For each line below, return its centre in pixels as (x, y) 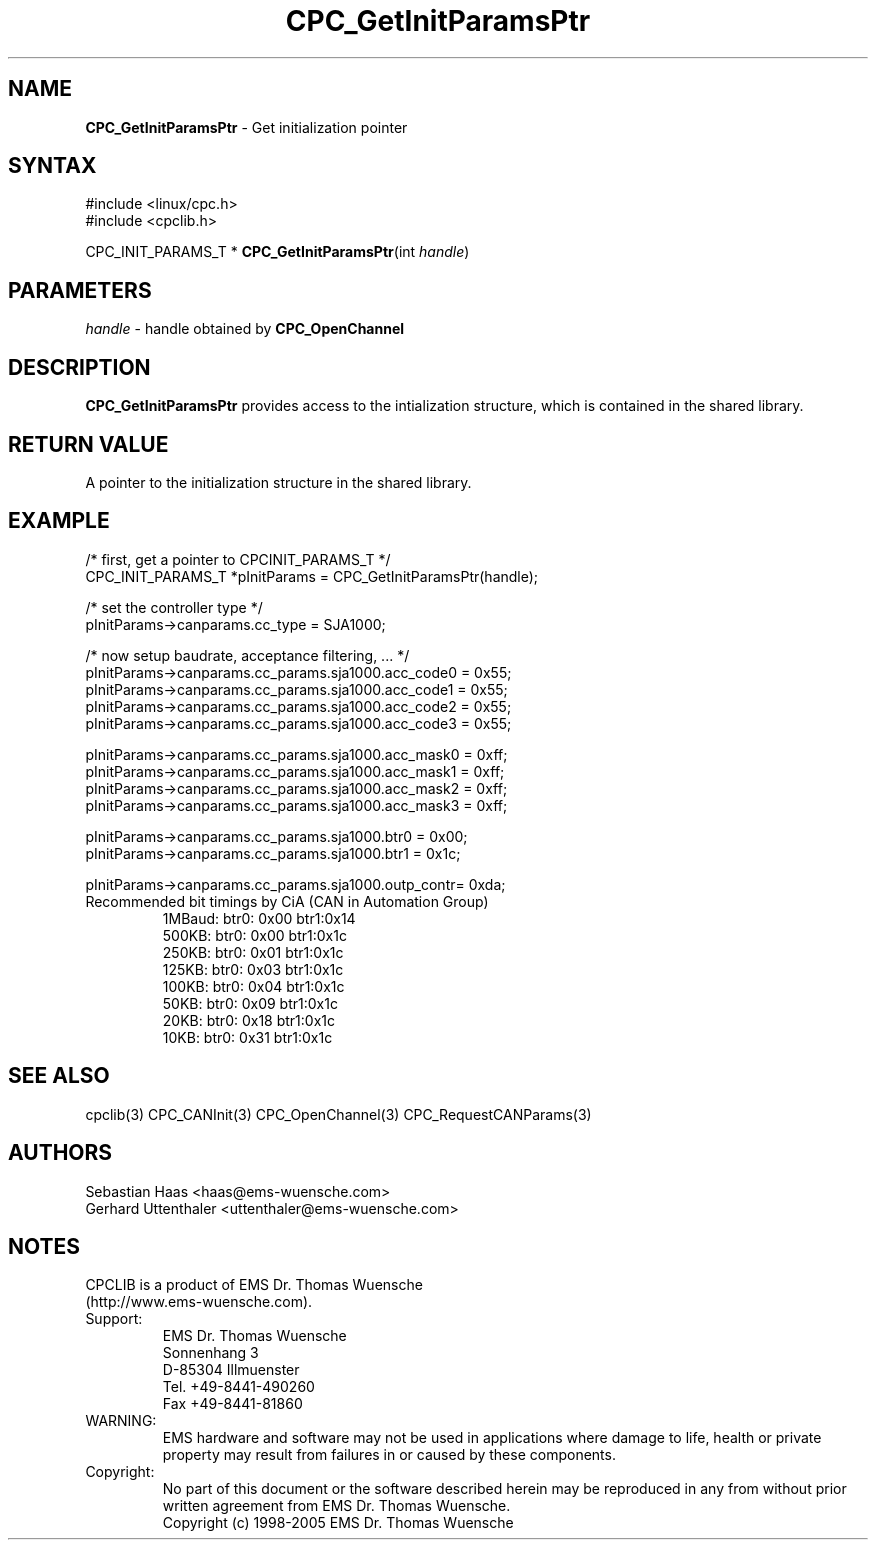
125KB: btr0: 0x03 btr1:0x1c (253, 969)
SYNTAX (52, 166)
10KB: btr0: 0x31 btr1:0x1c (247, 1037)
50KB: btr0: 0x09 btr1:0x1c (250, 1003)
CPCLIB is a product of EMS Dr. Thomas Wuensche (254, 1285)
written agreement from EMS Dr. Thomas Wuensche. (336, 1506)
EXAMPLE (59, 521)
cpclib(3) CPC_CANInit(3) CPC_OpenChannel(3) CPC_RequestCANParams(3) (338, 1114)
